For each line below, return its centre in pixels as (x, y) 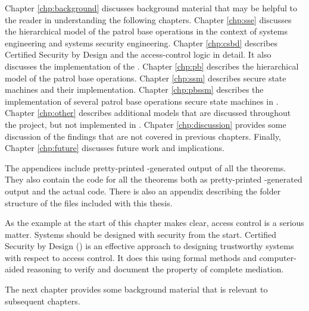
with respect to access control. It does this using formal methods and (131, 257)
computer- (278, 257)
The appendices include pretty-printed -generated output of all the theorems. (146, 167)
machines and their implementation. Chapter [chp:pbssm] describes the (134, 89)
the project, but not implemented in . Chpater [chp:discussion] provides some (146, 124)
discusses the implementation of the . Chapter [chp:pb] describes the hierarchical (152, 66)
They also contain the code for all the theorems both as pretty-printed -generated (154, 179)
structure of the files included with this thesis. (89, 202)
